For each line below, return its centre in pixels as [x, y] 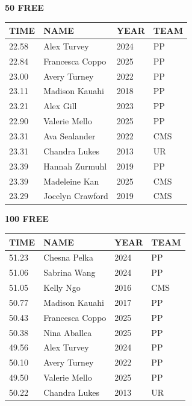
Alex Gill [60, 106]
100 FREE [27, 219]
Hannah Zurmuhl [75, 166]
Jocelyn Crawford [76, 196]
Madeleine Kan [71, 181]
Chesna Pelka [68, 257]
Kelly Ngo [62, 287]
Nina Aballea [68, 332]
